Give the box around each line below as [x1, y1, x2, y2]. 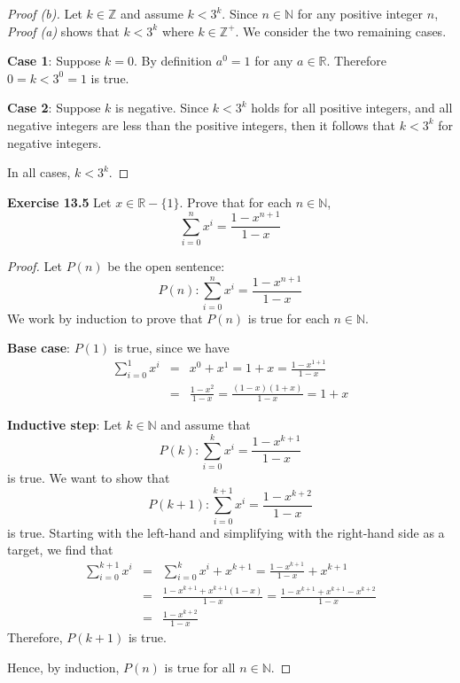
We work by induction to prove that [7, 308, 203, 327]
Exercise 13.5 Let [7, 192, 112, 211]
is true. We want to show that [7, 469, 170, 487]
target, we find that [7, 540, 113, 559]
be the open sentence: [107, 257, 225, 276]
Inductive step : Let [7, 415, 122, 434]
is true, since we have [113, 338, 230, 357]
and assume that [160, 415, 251, 434]
